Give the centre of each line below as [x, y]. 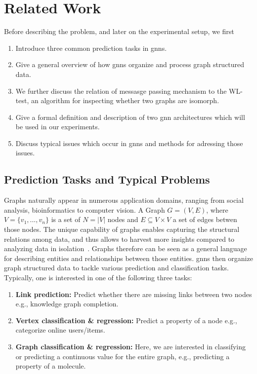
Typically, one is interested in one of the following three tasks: [98, 278]
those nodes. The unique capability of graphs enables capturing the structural [122, 229]
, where [217, 209]
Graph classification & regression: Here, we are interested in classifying [130, 346]
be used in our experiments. [58, 127]
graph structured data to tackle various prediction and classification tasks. [116, 268]
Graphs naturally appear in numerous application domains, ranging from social [124, 200]
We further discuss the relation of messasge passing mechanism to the [121, 91]
